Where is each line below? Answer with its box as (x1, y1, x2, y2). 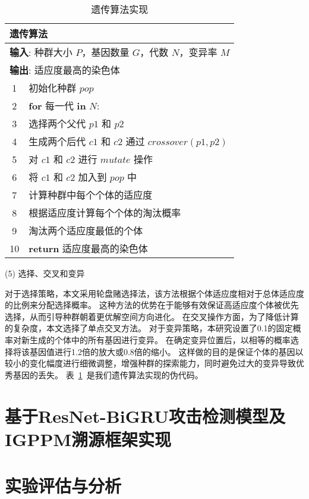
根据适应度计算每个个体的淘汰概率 (29, 206, 181, 219)
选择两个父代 (29, 117, 86, 130)
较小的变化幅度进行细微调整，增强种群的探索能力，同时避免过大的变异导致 (5, 357, 296, 369)
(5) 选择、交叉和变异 (5, 267, 85, 279)
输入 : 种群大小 (10, 45, 72, 59)
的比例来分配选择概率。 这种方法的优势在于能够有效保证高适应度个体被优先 (5, 299, 299, 311)
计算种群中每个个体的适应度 (29, 188, 153, 202)
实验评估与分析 (5, 473, 122, 498)
